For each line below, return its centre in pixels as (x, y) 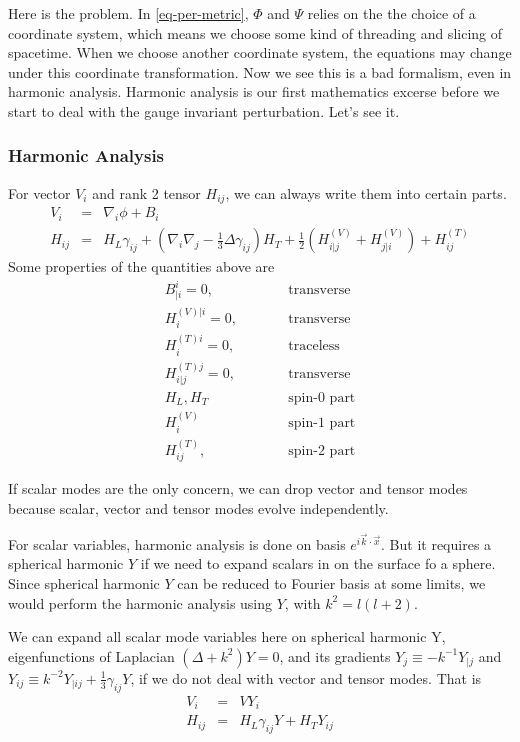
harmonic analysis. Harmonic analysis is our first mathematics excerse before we (254, 91)
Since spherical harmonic (84, 582)
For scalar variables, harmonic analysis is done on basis (177, 543)
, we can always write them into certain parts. (366, 192)
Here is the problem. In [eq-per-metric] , (128, 13)
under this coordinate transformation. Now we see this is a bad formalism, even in (260, 71)
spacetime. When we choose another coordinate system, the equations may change (260, 52)
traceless (314, 346)
